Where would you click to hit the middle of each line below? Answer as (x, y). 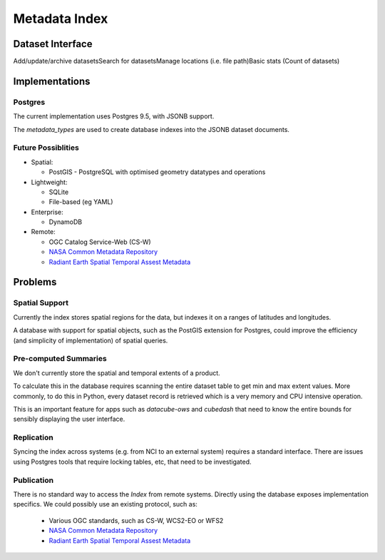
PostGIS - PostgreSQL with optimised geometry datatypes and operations (157, 172)
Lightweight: (49, 182)
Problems (35, 282)
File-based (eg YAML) (81, 202)
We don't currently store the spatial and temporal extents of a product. (117, 373)
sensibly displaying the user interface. (69, 419)
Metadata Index (61, 19)
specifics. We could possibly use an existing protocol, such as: (105, 504)
